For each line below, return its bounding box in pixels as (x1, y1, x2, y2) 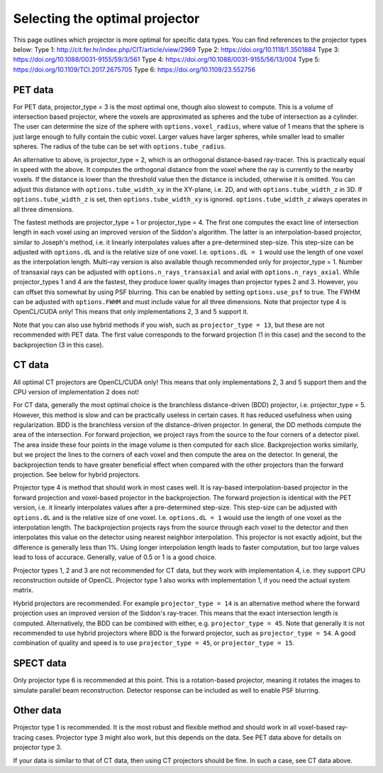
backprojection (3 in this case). (13, 340, 104, 349)
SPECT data (13, 657, 67, 669)
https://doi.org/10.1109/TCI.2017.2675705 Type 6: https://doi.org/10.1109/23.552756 (13, 65, 255, 74)
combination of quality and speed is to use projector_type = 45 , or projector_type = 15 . (13, 639, 294, 647)
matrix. (13, 586, 34, 595)
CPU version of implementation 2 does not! (13, 387, 140, 396)
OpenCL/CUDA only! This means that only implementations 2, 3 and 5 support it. (13, 308, 249, 316)
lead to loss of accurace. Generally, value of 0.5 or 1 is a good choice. (13, 553, 216, 561)
